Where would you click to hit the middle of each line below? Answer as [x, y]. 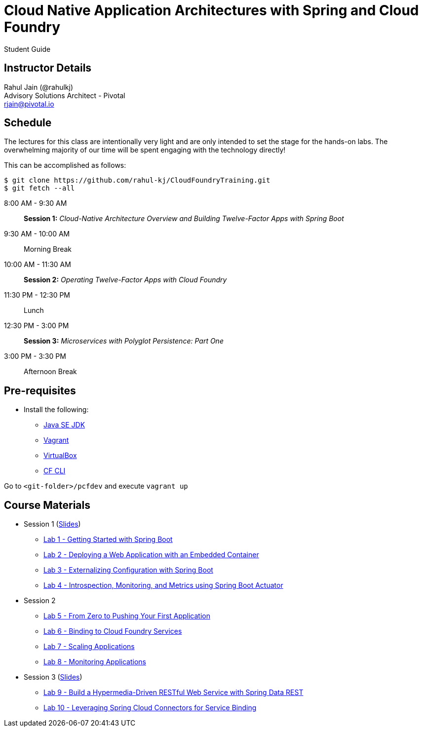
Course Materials [47, 505]
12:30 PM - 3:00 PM [37, 326]
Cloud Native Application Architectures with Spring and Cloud [211, 10]
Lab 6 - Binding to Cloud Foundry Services [113, 631]
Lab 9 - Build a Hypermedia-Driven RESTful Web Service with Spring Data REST [173, 693]
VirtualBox [60, 456]
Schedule [28, 123]
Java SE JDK [64, 425]
